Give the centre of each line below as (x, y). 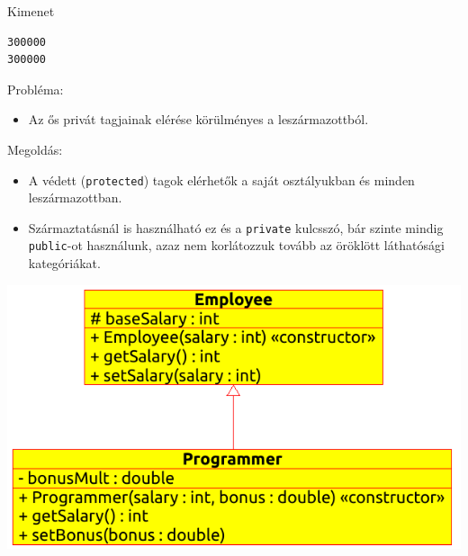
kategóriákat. (64, 263)
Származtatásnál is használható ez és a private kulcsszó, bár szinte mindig (236, 227)
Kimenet (31, 11)
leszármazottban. (75, 197)
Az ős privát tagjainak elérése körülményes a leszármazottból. (198, 119)
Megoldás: (35, 149)
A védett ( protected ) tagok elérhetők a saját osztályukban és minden (221, 179)
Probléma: (36, 89)
